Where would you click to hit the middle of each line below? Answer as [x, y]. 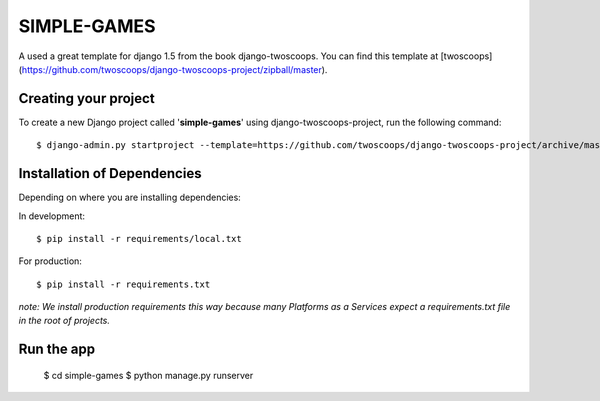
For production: [50, 261]
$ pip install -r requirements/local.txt [139, 238]
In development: [51, 216]
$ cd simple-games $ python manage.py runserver [148, 375]
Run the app [56, 349]
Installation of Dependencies [110, 173]
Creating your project [86, 98]
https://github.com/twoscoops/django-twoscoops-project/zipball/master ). [174, 69]
